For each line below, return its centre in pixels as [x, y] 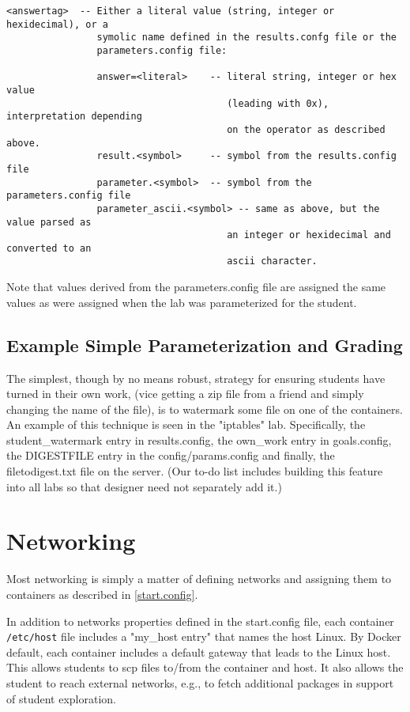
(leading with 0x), [278, 103]
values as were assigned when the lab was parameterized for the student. [182, 302]
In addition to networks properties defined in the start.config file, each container [200, 621]
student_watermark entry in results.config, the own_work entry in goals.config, [199, 439]
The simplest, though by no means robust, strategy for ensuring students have [196, 378]
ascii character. [272, 261]
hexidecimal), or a [57, 24]
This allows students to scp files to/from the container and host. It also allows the [205, 667]
